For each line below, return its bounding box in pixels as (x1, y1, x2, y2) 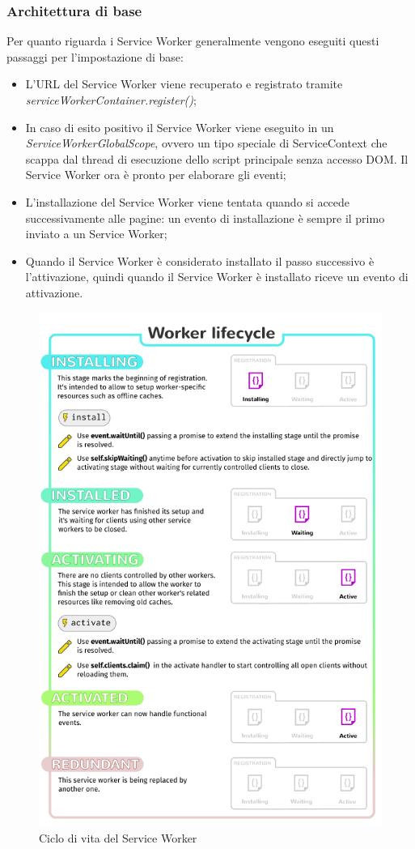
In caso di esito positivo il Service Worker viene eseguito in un (25, 118, 334, 135)
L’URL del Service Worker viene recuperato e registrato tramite (25, 75, 343, 92)
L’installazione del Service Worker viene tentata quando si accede (25, 193, 350, 210)
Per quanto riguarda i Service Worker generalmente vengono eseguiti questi (6, 32, 379, 49)
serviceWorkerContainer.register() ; (25, 92, 197, 108)
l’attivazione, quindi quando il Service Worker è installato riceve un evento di (25, 268, 409, 285)
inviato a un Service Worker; (25, 225, 167, 242)
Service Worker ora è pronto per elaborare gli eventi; (25, 166, 286, 183)
